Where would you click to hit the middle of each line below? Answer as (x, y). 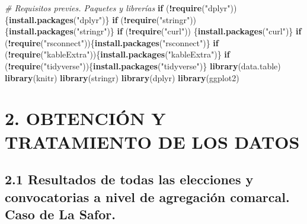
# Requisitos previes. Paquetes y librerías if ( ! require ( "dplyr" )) (121, 8)
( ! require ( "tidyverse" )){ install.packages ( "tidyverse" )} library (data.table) (143, 65)
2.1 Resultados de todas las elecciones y (129, 179)
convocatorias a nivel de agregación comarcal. (147, 196)
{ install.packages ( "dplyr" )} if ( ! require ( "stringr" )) (101, 19)
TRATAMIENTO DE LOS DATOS (152, 141)
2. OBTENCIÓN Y (85, 118)
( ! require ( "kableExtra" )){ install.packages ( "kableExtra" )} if (117, 54)
